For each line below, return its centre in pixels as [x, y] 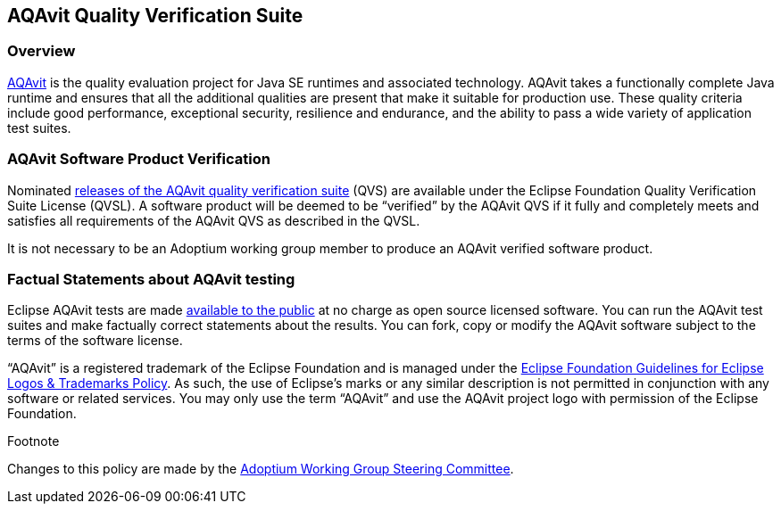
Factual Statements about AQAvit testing [151, 279]
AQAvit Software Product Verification [139, 159]
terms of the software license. [95, 341]
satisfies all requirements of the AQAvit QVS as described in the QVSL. [214, 220]
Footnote [33, 441]
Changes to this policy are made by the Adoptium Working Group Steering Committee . [261, 469]
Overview [42, 51]
